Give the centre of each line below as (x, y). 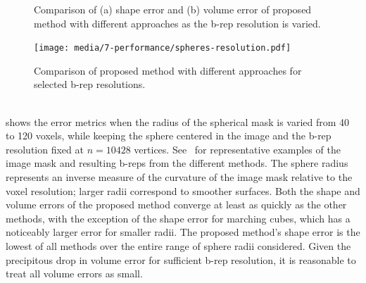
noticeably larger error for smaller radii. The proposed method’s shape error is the (183, 232)
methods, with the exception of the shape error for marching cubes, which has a (178, 218)
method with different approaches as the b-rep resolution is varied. (177, 23)
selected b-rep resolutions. (90, 84)
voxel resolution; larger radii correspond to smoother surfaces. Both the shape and (183, 190)
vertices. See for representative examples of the (237, 149)
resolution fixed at (45, 149)
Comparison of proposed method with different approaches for (168, 70)
